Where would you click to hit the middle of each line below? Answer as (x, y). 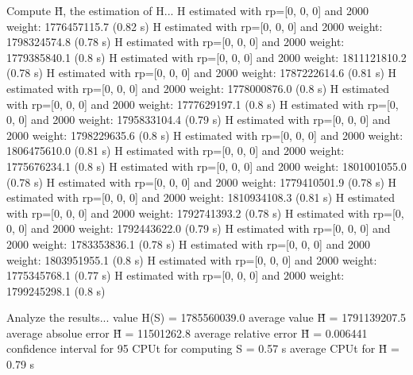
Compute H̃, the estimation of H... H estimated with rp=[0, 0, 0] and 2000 (187, 10)
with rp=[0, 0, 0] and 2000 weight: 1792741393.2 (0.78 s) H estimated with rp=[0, (205, 213)
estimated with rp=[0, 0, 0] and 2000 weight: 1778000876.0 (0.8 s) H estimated (198, 88)
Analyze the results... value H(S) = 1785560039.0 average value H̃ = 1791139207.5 (206, 317)
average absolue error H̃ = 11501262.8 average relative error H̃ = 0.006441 (187, 332)
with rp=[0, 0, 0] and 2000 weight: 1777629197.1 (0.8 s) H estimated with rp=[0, (203, 104)
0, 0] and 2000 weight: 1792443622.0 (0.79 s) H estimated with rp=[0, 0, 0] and (199, 228)
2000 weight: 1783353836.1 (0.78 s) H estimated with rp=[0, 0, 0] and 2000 (188, 244)
